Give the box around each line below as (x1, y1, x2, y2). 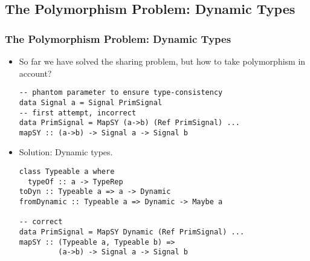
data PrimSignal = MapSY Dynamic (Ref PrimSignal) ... (19, 228, 245, 236)
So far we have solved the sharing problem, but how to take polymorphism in (19, 55, 306, 67)
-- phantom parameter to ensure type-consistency (19, 88, 223, 97)
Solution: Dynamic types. (19, 146, 113, 158)
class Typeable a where (19, 167, 115, 176)
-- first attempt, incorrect (19, 108, 137, 117)
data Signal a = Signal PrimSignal (19, 98, 163, 107)
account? (19, 66, 52, 79)
